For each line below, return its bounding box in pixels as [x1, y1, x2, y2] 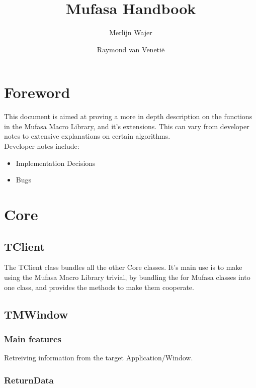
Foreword [4, 82, 70, 103]
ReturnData [4, 373, 54, 386]
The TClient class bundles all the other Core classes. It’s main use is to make [4, 262, 242, 272]
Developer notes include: [4, 141, 79, 151]
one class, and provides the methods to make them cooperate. [4, 281, 194, 292]
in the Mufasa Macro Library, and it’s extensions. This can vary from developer [4, 121, 249, 131]
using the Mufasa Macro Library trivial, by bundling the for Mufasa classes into [4, 271, 250, 282]
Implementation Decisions [16, 157, 96, 168]
